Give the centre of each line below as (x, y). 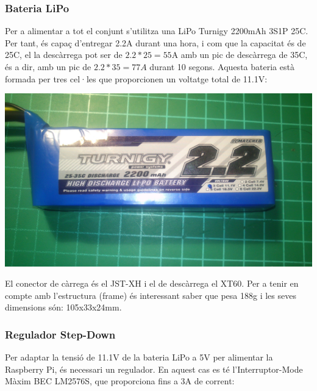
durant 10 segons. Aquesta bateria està (222, 66)
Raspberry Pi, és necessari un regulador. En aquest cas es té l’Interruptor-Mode (154, 369)
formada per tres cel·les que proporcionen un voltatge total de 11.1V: (136, 78)
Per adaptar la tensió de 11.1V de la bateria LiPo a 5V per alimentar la (139, 357)
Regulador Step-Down (60, 334)
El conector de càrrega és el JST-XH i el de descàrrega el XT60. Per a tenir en (152, 283)
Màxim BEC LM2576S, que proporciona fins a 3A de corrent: (120, 381)
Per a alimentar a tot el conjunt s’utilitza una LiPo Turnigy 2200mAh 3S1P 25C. (157, 31)
